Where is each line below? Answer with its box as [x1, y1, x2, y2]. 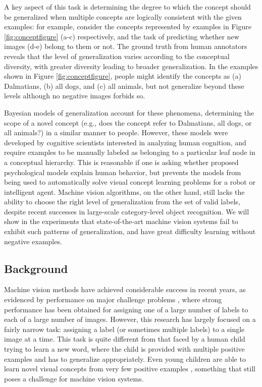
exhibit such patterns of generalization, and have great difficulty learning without [4, 226, 256, 237]
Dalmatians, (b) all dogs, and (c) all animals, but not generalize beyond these [4, 80, 244, 91]
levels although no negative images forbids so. [4, 90, 145, 101]
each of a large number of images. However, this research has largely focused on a [4, 314, 256, 324]
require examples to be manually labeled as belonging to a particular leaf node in [4, 147, 255, 157]
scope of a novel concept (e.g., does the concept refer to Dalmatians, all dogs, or [4, 117, 252, 128]
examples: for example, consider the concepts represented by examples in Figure [4, 21, 251, 32]
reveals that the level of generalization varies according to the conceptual [4, 50, 230, 61]
